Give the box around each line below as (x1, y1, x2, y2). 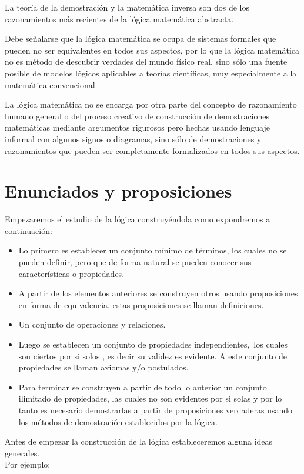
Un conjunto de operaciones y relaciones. (18, 318, 166, 331)
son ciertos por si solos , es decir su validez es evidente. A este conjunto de (18, 349, 287, 362)
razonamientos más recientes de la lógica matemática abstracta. (5, 12, 234, 25)
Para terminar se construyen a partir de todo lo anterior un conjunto (18, 380, 267, 393)
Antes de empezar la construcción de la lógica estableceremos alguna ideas (5, 435, 273, 448)
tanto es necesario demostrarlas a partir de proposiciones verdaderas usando (18, 403, 293, 416)
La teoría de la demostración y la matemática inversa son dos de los (5, 1, 249, 13)
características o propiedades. (18, 267, 125, 279)
